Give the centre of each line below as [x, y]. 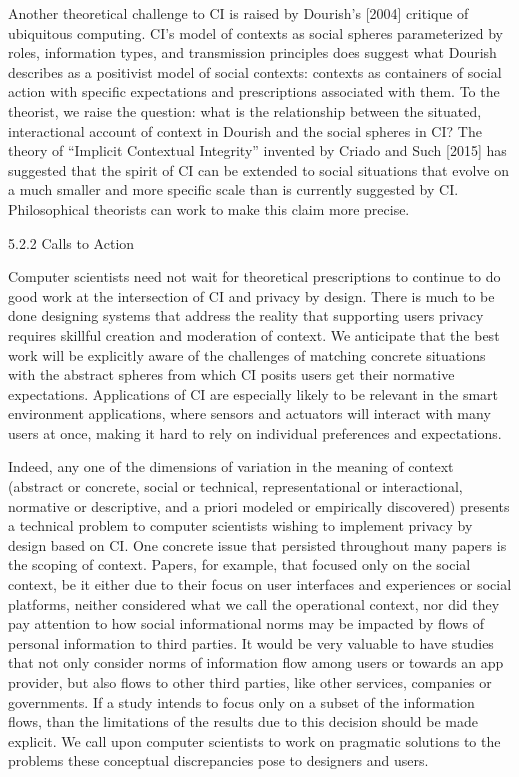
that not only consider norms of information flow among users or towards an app [256, 662]
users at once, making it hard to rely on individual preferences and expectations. [255, 432]
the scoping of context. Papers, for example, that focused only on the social [239, 564]
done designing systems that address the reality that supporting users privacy [246, 315]
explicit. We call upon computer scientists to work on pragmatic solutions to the [254, 740]
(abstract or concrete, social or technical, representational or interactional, [235, 486]
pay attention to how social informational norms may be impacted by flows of [246, 623]
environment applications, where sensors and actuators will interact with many [249, 413]
